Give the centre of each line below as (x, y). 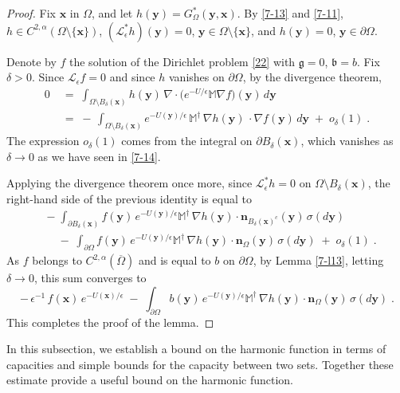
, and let (112, 13)
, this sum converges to (90, 278)
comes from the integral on (187, 141)
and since (132, 77)
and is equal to (175, 260)
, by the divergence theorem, (312, 77)
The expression (43, 141)
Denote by (31, 61)
